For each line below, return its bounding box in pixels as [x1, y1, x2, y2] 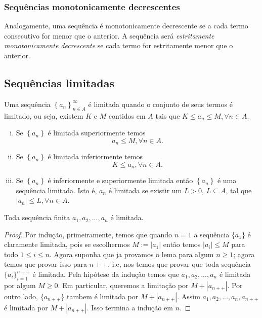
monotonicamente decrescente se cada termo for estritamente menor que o [4, 40, 233, 51]
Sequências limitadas [4, 75, 114, 90]
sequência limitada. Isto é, [16, 185, 97, 195]
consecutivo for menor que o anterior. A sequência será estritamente [4, 30, 214, 41]
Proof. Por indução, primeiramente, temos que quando [4, 229, 172, 239]
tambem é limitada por [67, 291, 139, 301]
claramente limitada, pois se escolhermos [4, 239, 130, 250]
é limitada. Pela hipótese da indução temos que [32, 269, 179, 279]
